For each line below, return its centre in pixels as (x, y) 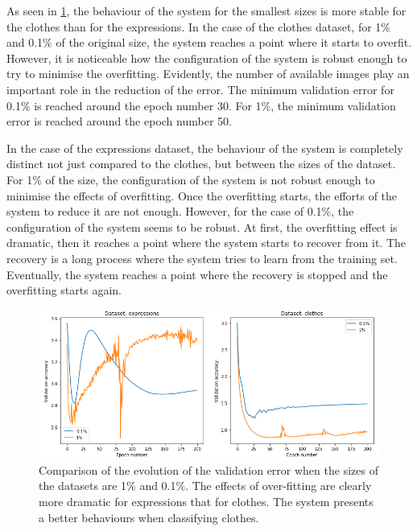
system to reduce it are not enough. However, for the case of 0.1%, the (180, 211)
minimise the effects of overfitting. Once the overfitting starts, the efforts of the (202, 195)
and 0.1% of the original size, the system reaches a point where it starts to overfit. (209, 42)
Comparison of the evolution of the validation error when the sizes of (208, 469)
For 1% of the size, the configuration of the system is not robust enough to (191, 179)
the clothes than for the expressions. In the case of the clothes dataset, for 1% (198, 26)
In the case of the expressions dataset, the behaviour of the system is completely (205, 148)
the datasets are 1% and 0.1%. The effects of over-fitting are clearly (205, 486)
